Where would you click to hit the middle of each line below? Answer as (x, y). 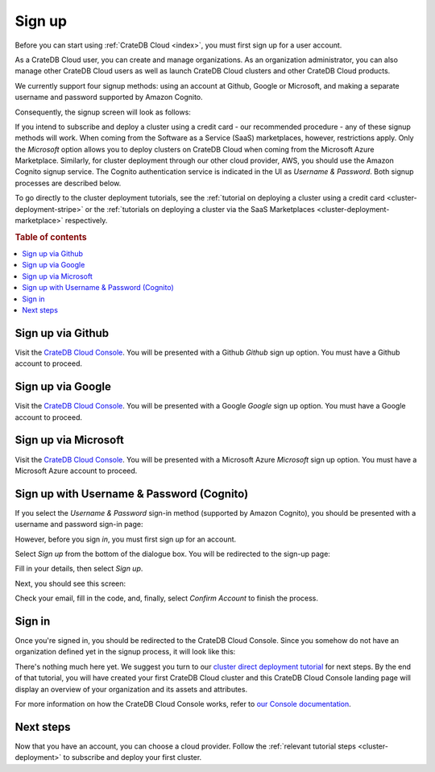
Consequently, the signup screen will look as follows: (103, 112)
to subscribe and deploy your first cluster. (133, 757)
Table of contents (51, 237)
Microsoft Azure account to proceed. (76, 471)
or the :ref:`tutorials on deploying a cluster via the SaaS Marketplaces (200, 209)
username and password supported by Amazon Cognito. (109, 98)
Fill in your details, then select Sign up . (79, 569)
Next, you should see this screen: (70, 583)
